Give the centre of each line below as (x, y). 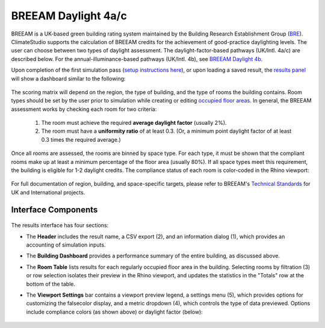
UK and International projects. (48, 192)
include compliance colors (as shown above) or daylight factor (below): (114, 312)
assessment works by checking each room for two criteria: (84, 109)
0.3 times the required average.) (81, 139)
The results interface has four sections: (60, 225)
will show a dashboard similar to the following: (68, 78)
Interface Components (54, 210)
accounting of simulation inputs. (66, 245)
